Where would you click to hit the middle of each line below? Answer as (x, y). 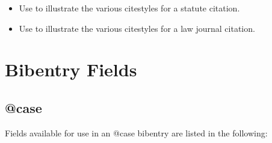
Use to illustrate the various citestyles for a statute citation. (129, 8)
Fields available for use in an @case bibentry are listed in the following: (136, 132)
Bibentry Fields (71, 69)
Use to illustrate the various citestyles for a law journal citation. (137, 28)
